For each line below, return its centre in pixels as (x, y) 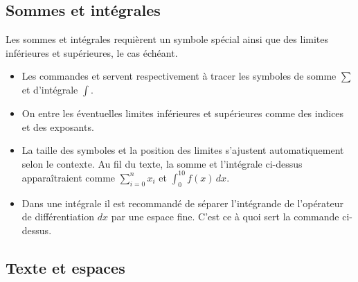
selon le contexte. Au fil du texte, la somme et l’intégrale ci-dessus (162, 163)
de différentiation (58, 217)
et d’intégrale (50, 89)
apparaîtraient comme (69, 177)
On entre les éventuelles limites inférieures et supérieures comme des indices (183, 113)
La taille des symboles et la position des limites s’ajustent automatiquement (183, 150)
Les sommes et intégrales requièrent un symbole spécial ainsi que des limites (167, 39)
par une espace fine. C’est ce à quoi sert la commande (225, 217)
